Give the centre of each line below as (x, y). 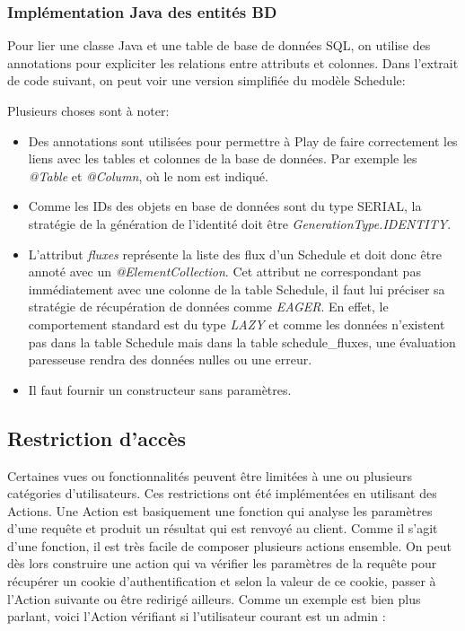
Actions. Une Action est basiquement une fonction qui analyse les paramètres (220, 510)
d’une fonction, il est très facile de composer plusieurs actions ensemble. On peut (229, 545)
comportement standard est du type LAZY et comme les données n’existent (237, 324)
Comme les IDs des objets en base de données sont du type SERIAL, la (225, 206)
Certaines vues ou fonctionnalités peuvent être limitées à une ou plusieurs (210, 475)
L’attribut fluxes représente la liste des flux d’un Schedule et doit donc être (235, 254)
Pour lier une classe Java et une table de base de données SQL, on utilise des (219, 45)
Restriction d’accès (97, 438)
